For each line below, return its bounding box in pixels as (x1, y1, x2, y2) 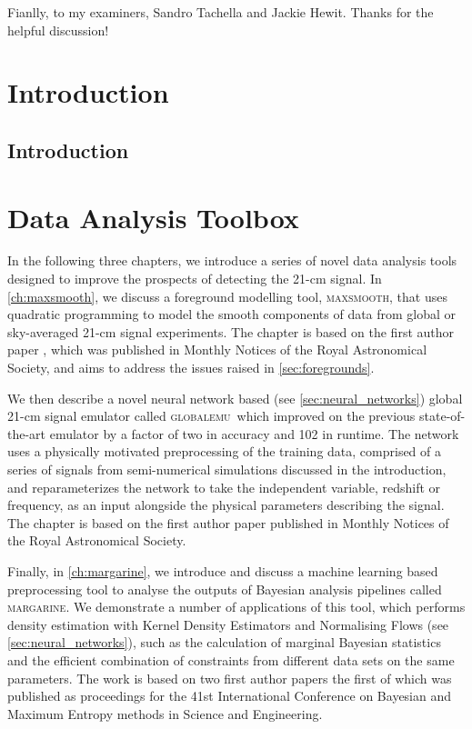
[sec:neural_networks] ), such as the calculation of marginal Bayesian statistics (7, 633, 441, 652)
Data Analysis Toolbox (7, 198, 299, 235)
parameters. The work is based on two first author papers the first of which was (7, 668, 452, 687)
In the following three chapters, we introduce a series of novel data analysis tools (7, 251, 457, 270)
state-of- (419, 406, 466, 425)
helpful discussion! (7, 20, 109, 39)
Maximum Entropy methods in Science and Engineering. (7, 704, 323, 723)
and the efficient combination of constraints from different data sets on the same (7, 650, 455, 669)
